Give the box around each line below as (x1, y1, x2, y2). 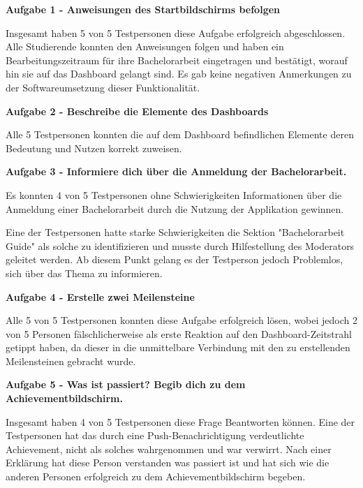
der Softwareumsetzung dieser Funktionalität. (6, 80, 200, 94)
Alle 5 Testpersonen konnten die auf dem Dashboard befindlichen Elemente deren (6, 127, 354, 142)
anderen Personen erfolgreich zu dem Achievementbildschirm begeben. (6, 469, 306, 484)
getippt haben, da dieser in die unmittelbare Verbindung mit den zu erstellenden (6, 340, 350, 355)
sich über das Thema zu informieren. (6, 265, 163, 280)
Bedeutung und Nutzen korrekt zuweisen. (6, 140, 182, 155)
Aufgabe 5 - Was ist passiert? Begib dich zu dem (6, 377, 246, 392)
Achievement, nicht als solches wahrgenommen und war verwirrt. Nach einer (6, 441, 332, 456)
